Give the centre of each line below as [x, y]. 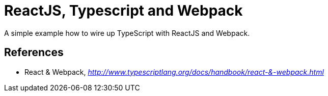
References [34, 53]
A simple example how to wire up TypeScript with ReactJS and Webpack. [127, 33]
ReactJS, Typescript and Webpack [124, 11]
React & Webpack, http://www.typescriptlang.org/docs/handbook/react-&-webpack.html [174, 72]
